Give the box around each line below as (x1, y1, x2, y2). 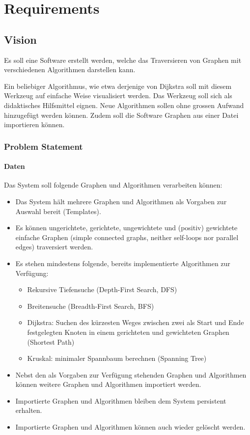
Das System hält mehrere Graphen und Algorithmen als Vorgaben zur (15, 196, 227, 206)
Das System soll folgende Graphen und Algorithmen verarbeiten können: (4, 180, 222, 190)
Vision (4, 31, 37, 47)
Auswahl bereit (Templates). (15, 206, 101, 216)
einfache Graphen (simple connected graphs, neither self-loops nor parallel (15, 232, 239, 242)
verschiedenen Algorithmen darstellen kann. (4, 64, 136, 75)
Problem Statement (4, 140, 83, 152)
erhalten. (15, 405, 42, 415)
